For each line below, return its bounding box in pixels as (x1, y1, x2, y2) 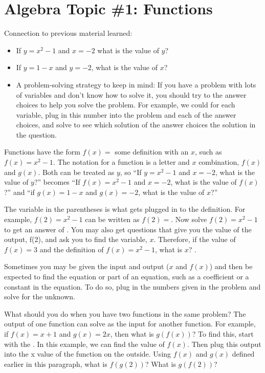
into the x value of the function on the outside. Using (4, 348, 171, 359)
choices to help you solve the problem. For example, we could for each (16, 99, 235, 110)
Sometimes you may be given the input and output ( (4, 261, 169, 272)
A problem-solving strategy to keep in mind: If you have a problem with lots (16, 79, 256, 90)
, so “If (120, 166, 142, 177)
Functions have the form (4, 146, 80, 157)
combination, (198, 157, 239, 167)
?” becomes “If (34, 177, 80, 187)
